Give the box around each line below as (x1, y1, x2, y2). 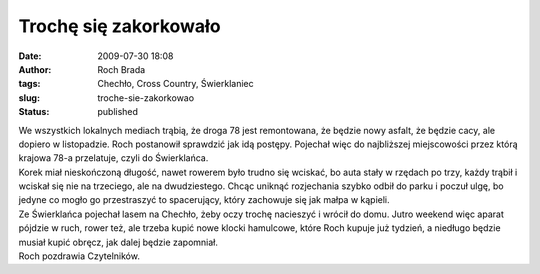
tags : (18, 78, 41, 90)
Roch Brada (97, 63, 146, 75)
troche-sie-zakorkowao (97, 91, 195, 104)
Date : (18, 50, 42, 62)
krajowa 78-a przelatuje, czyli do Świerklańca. (18, 152, 209, 164)
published (97, 106, 139, 118)
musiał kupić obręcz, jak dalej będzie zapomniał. (18, 236, 219, 248)
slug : (18, 91, 40, 104)
